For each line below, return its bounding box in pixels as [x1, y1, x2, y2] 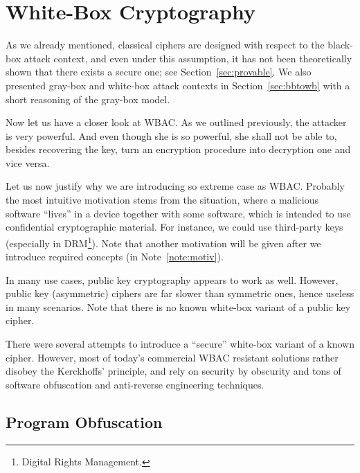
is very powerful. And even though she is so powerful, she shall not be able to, [6, 128, 337, 143]
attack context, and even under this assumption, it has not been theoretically [24, 51, 352, 65]
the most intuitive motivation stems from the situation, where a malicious [6, 193, 318, 207]
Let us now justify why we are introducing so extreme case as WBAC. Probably [6, 179, 345, 193]
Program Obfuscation [6, 411, 163, 432]
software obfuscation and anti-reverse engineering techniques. [6, 377, 264, 391]
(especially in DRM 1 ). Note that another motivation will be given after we [6, 233, 321, 250]
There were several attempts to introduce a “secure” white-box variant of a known [6, 337, 355, 351]
